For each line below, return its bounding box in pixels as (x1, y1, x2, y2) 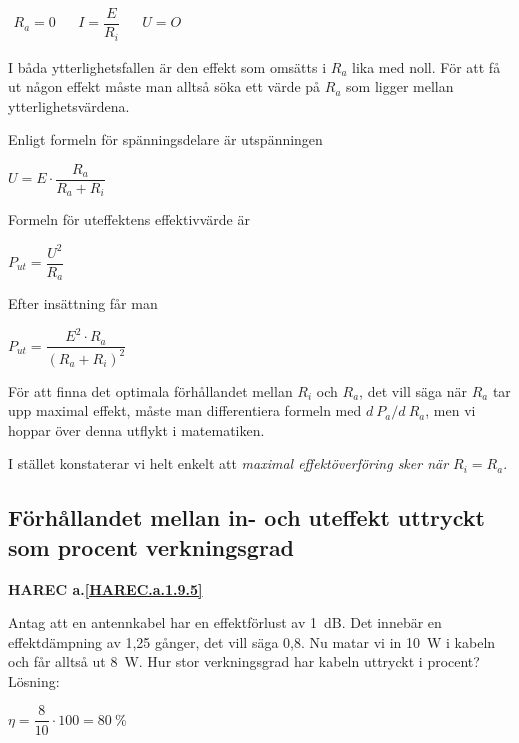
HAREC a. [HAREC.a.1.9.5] (8, 578, 203, 599)
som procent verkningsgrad (8, 531, 295, 562)
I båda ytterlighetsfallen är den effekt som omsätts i (8, 56, 327, 77)
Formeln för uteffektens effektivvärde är (8, 209, 250, 230)
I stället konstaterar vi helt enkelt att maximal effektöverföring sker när (8, 453, 449, 474)
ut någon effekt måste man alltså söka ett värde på (8, 76, 321, 97)
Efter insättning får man (8, 293, 158, 314)
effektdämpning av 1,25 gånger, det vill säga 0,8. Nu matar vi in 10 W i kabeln (8, 631, 496, 652)
